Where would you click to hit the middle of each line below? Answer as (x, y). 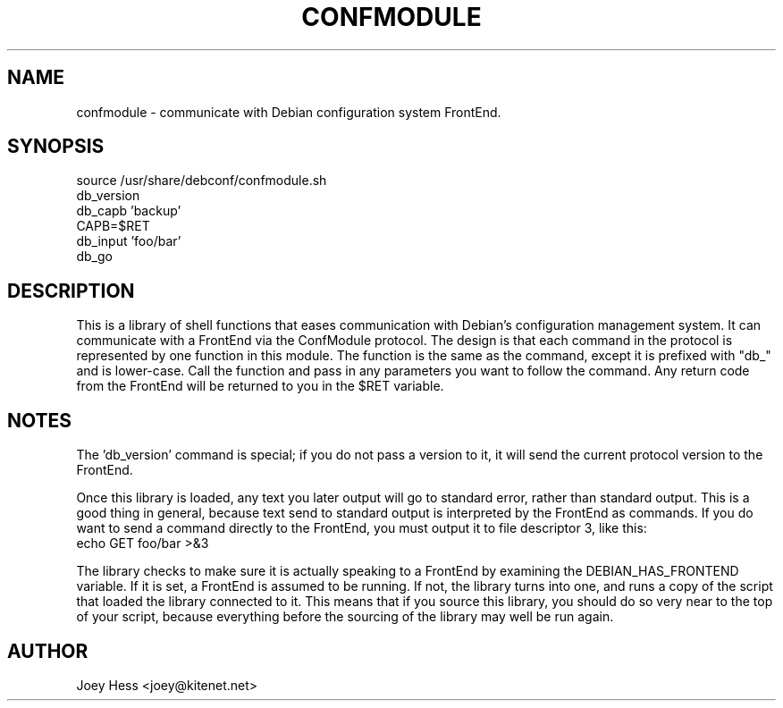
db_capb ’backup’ (129, 211)
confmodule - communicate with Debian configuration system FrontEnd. (289, 112)
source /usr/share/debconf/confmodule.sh (202, 181)
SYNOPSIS (56, 147)
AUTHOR (48, 651)
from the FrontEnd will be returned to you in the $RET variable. (260, 386)
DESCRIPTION (71, 291)
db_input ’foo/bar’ (129, 241)
